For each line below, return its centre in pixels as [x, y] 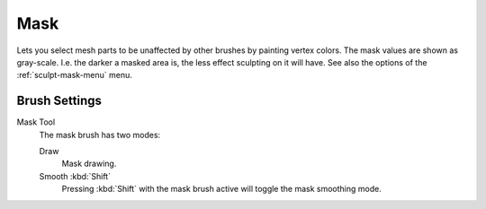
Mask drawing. [89, 164]
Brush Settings [59, 101]
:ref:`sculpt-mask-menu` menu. [74, 75]
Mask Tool [36, 122]
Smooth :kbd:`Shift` [75, 176]
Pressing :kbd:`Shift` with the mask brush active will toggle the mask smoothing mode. [221, 189]
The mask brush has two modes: [100, 135]
